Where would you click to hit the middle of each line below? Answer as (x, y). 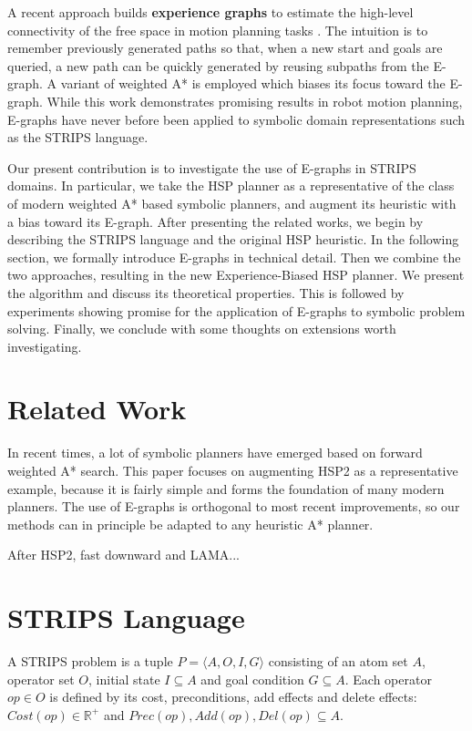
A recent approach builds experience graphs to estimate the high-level (210, 12)
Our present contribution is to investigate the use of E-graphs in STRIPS (212, 167)
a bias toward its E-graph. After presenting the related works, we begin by (215, 221)
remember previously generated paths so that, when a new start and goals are (225, 48)
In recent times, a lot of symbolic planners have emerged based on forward (215, 453)
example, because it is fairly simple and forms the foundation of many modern (226, 488)
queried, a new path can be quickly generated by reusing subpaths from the (218, 65)
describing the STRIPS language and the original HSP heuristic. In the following (233, 239)
